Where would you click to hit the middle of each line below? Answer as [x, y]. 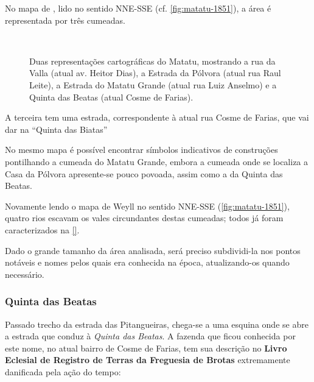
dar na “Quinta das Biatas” [56, 129]
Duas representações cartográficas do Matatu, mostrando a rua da [152, 61]
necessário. [25, 274]
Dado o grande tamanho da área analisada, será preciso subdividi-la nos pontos [153, 250]
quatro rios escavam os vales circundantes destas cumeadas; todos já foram [144, 218]
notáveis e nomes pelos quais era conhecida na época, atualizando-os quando [147, 262]
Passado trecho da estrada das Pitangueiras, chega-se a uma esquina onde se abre [157, 324]
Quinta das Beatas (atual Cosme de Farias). [111, 97]
